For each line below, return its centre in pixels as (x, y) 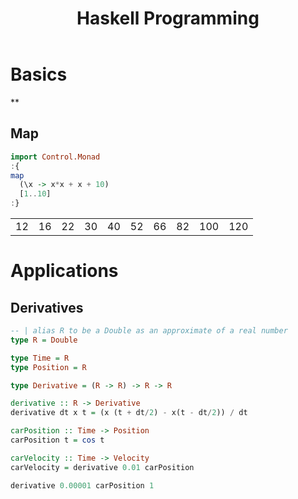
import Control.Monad (55, 157)
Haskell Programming (168, 18)
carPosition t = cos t (57, 440)
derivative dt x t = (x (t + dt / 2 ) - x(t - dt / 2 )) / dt (129, 413)
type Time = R (40, 358)
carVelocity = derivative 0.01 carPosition (102, 467)
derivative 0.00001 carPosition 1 (82, 485)
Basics (39, 74)
